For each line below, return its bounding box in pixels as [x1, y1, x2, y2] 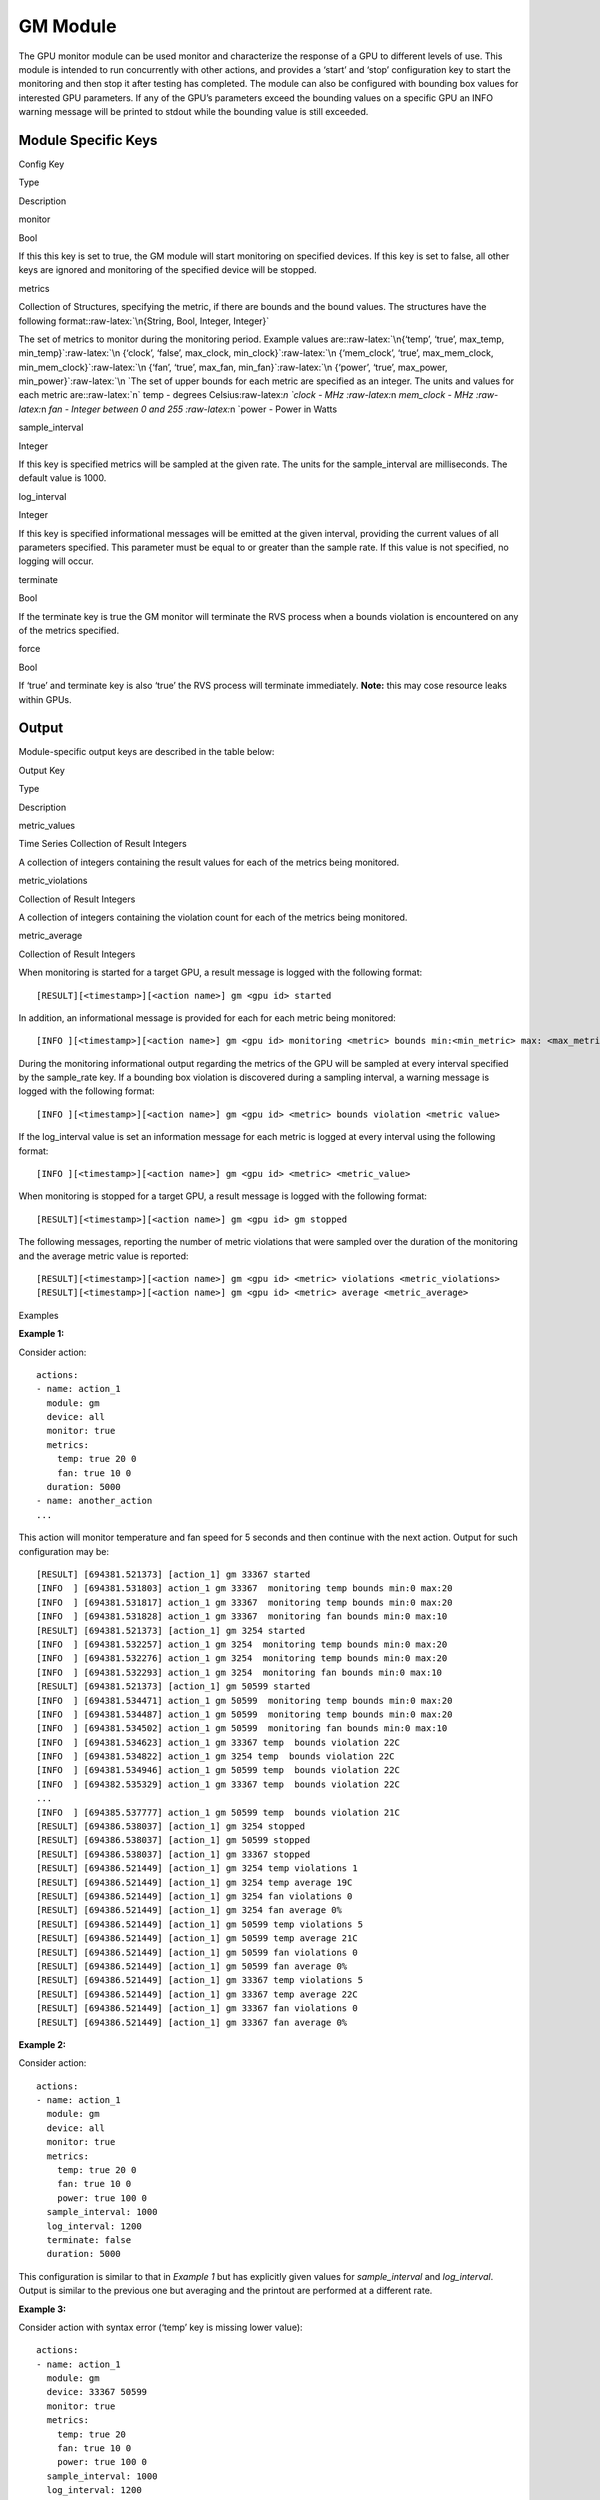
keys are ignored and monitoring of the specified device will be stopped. [18, 264, 317, 276]
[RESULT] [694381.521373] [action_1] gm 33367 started [36, 1569, 311, 1580]
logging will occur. [18, 555, 94, 567]
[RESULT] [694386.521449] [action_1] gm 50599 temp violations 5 [36, 1918, 364, 1930]
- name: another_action [36, 1495, 153, 1507]
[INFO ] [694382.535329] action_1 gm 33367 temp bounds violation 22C [36, 1778, 400, 1790]
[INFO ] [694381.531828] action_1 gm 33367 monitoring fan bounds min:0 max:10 [36, 1611, 448, 1622]
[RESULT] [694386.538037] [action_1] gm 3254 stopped [36, 1821, 305, 1832]
